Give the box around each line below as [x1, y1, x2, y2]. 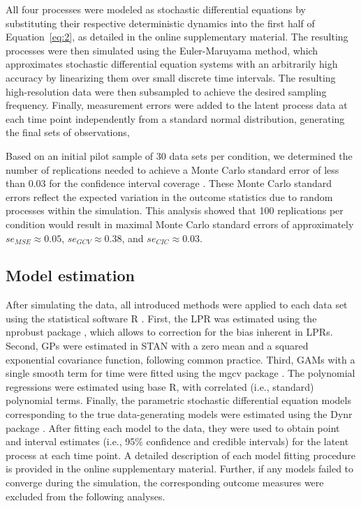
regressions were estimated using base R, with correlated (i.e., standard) [6, 379, 314, 394]
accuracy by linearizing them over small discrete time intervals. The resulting [6, 70, 336, 84]
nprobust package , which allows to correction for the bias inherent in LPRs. [6, 324, 333, 339]
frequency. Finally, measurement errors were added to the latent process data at [6, 98, 348, 112]
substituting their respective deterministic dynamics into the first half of [6, 15, 315, 30]
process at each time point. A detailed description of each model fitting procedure [6, 447, 355, 462]
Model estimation [6, 264, 135, 286]
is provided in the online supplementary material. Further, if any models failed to [6, 461, 354, 476]
